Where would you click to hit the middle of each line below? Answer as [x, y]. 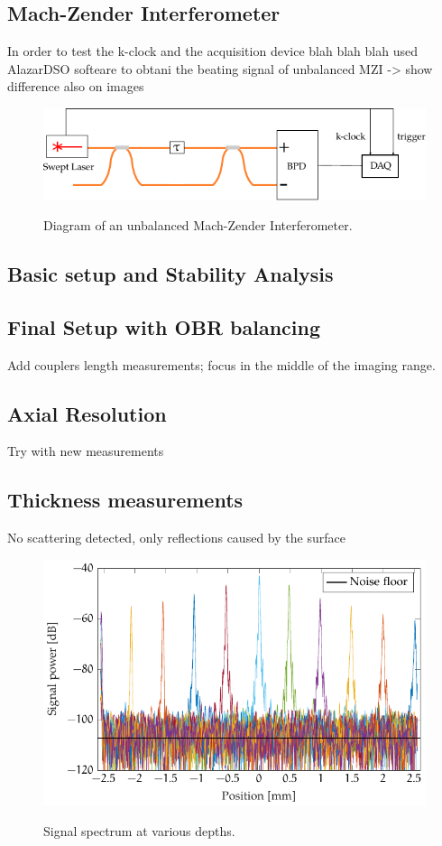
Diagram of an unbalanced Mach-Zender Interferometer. [198, 225]
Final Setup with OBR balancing [164, 326]
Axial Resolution [87, 413]
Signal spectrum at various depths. [139, 831]
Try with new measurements [86, 451]
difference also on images [76, 86]
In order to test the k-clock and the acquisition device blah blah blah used [212, 51]
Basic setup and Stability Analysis [170, 274]
